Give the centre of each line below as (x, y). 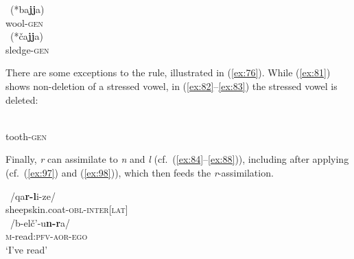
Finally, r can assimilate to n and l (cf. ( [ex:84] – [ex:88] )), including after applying (177, 159)
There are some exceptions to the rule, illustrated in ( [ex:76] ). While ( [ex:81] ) (168, 72)
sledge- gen (27, 49)
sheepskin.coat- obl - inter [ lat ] (67, 209)
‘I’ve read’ (27, 249)
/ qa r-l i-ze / (33, 195)
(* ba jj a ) (27, 9)
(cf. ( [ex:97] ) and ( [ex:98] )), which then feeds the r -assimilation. (140, 172)
